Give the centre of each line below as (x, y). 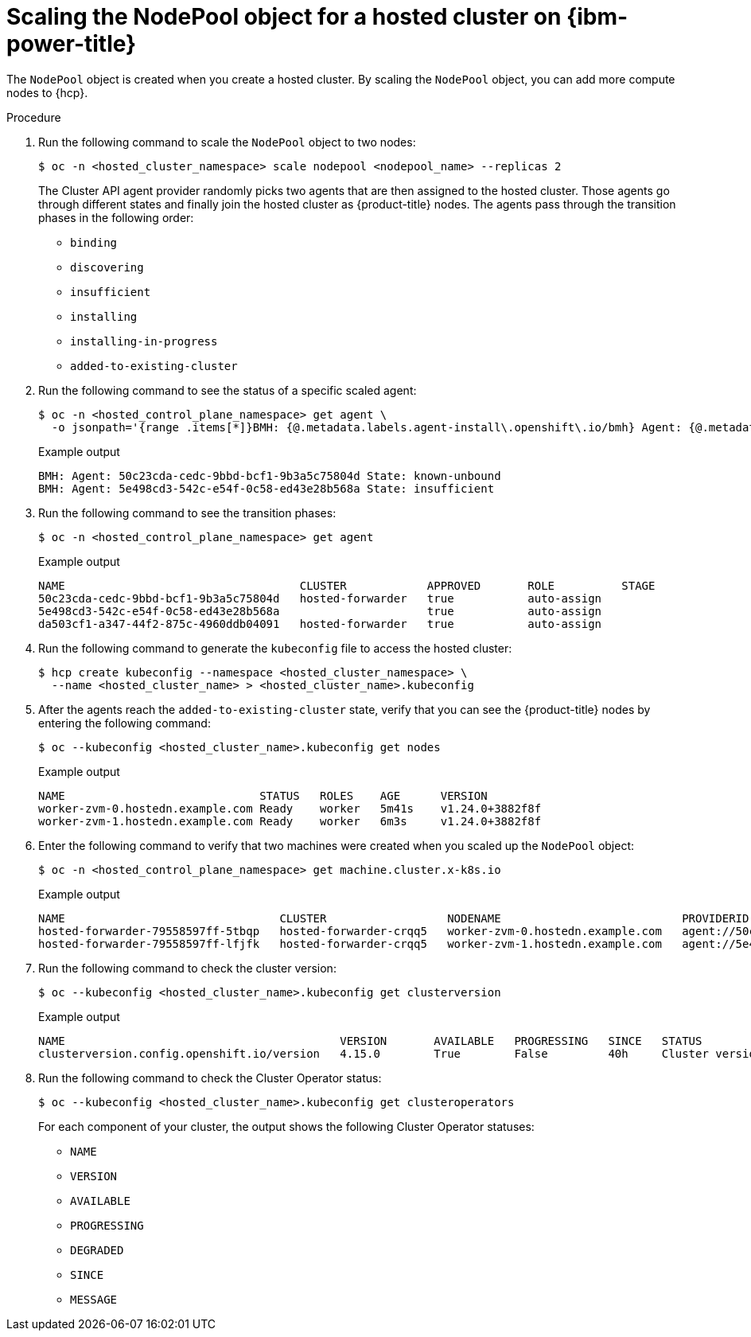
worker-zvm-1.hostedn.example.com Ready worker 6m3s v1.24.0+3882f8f (290, 821)
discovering (107, 267)
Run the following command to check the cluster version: (187, 968)
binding (94, 242)
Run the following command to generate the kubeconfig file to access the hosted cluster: (275, 648)
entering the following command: (125, 723)
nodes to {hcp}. (47, 92)
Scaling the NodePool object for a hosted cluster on (284, 17)
